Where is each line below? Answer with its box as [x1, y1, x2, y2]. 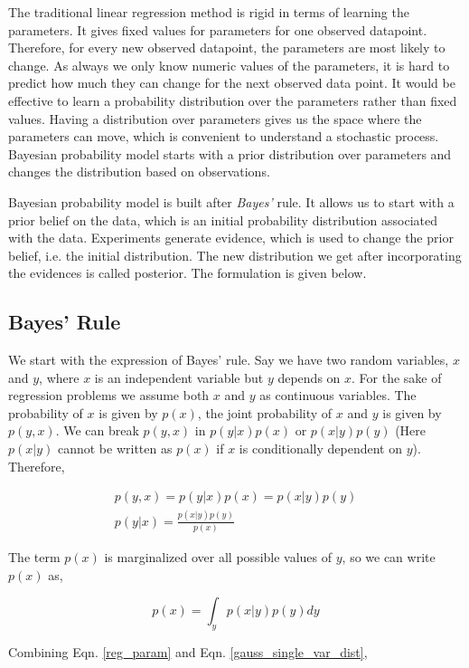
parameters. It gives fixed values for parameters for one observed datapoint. [8, 20, 427, 39]
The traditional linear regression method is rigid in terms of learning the [8, 3, 409, 21]
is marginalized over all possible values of [104, 547, 333, 566]
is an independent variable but [94, 367, 264, 386]
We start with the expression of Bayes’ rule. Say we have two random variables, [8, 350, 449, 369]
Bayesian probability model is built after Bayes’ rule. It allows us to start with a [8, 192, 455, 211]
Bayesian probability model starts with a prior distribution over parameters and [8, 144, 452, 163]
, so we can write [342, 547, 436, 566]
